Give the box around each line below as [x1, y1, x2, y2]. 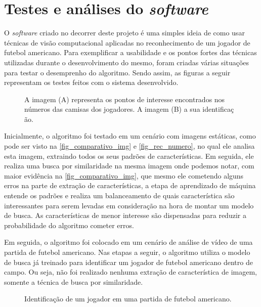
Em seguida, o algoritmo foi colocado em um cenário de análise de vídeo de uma [4, 237, 253, 247]
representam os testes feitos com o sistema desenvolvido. [4, 77, 179, 87]
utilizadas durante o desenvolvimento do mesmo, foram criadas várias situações [4, 57, 249, 67]
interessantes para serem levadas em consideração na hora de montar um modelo [4, 200, 254, 210]
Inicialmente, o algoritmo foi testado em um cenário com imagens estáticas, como [4, 130, 256, 141]
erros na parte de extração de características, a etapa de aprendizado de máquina [4, 180, 256, 191]
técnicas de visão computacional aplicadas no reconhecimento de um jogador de [4, 37, 250, 48]
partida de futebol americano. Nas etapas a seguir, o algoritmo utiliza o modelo [4, 247, 250, 257]
